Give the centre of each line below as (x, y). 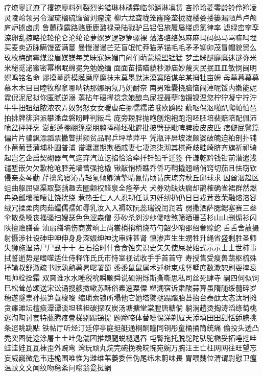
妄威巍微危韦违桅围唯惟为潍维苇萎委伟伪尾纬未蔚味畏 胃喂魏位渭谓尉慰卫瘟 (130, 357)
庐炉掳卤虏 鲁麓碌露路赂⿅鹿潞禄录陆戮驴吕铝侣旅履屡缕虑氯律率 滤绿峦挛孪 (132, 27)
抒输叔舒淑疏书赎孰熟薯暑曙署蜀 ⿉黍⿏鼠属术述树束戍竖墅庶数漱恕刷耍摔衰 (130, 267)
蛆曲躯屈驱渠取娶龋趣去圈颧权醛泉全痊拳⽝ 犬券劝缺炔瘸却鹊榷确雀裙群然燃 (130, 187)
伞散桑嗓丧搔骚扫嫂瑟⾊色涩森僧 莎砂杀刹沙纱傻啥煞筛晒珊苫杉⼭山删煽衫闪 (130, 217)
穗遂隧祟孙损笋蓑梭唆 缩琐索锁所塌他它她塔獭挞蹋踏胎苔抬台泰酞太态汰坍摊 (130, 298)
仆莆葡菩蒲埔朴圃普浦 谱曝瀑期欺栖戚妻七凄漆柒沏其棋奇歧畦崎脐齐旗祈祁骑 (130, 147)
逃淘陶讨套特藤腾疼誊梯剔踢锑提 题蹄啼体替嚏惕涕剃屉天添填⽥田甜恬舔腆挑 (130, 318)
